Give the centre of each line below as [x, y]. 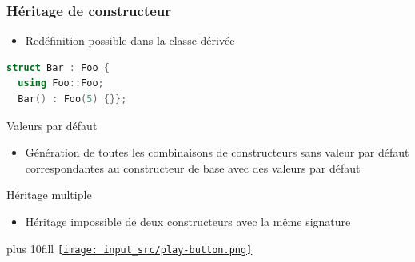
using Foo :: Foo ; [61, 83]
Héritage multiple [49, 195]
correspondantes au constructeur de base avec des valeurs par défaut [193, 167]
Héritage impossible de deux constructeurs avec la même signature [188, 221]
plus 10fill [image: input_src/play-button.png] [130, 248]
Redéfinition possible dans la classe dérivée [130, 40]
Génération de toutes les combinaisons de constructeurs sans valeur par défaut [217, 152]
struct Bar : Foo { [58, 67]
